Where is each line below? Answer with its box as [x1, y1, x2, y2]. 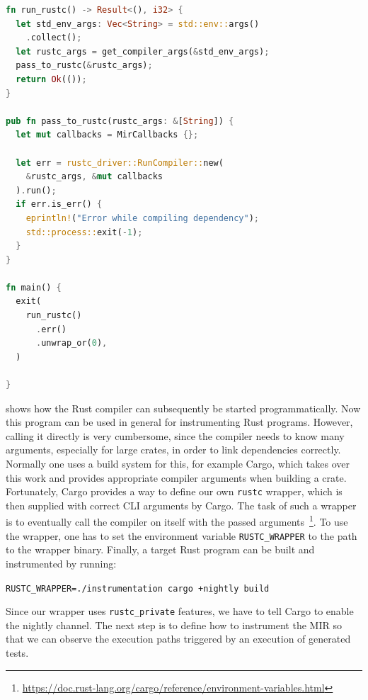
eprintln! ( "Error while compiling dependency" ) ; [25, 213, 259, 223]
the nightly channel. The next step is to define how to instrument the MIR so [6, 617, 342, 632]
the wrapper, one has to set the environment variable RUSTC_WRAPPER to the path [6, 528, 357, 543]
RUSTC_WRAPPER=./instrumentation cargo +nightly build [6, 583, 270, 594]
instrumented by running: [6, 555, 117, 570]
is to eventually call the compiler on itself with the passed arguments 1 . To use [6, 512, 348, 529]
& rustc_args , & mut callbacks [25, 171, 163, 182]
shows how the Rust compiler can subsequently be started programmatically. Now [6, 400, 361, 415]
